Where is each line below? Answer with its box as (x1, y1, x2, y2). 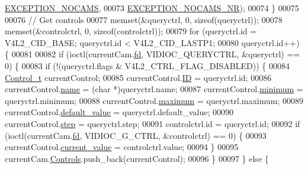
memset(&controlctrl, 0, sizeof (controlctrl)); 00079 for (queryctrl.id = (5, 25, 257, 37)
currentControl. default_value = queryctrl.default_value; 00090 (5, 106, 234, 118)
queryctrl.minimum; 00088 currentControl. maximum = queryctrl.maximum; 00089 (5, 94, 303, 106)
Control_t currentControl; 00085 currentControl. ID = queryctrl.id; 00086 (5, 71, 272, 83)
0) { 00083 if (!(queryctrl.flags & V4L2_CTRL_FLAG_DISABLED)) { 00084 (5, 59, 290, 71)
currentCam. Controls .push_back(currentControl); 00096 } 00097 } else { (5, 152, 269, 164)
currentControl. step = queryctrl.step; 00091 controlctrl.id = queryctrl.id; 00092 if (5, 117, 300, 129)
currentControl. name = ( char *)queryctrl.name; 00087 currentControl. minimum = (5, 83, 303, 95)
